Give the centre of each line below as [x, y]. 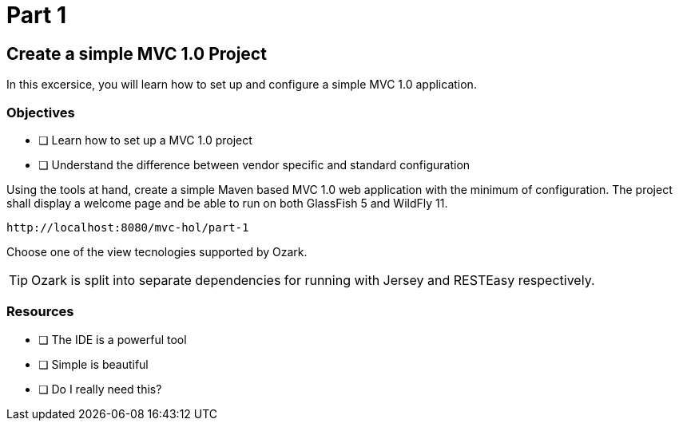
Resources [40, 312]
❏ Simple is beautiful [93, 364]
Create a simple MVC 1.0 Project [137, 53]
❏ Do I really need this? [100, 389]
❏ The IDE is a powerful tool [113, 339]
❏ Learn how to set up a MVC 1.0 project [145, 140]
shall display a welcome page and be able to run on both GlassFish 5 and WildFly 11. [227, 203]
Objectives [41, 112]
